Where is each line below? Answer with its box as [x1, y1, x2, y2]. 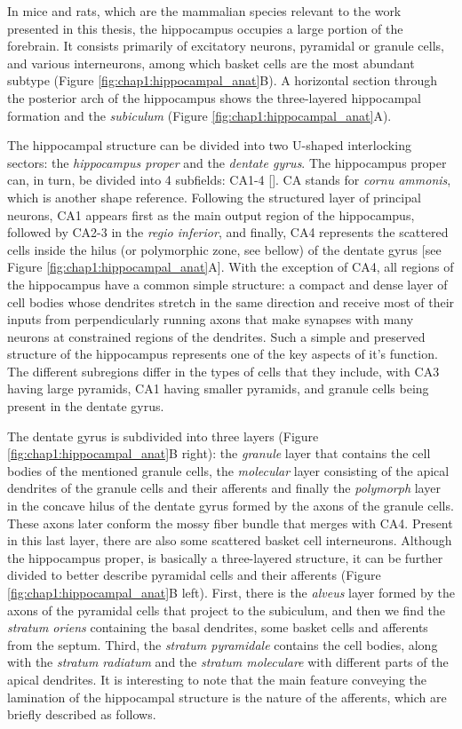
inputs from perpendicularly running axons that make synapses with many [7, 310, 414, 329]
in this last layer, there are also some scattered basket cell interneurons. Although [7, 531, 452, 550]
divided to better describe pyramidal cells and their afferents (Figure [7, 566, 381, 584]
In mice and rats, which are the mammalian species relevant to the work [7, 2, 402, 20]
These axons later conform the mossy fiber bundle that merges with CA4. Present [7, 513, 453, 532]
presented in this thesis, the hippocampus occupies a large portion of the [7, 19, 403, 37]
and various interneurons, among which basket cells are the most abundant [7, 53, 415, 72]
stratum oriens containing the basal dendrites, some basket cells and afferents [7, 618, 428, 637]
